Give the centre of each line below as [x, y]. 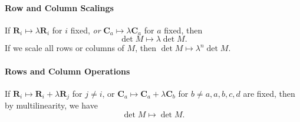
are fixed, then [269, 93]
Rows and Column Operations [67, 71]
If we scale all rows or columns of [65, 48]
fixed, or [85, 30]
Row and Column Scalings [59, 7]
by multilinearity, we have [51, 105]
